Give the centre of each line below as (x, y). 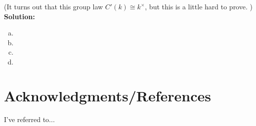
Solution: (20, 16)
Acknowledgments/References (107, 95)
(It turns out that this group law (54, 6)
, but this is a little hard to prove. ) (199, 6)
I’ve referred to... (29, 119)
